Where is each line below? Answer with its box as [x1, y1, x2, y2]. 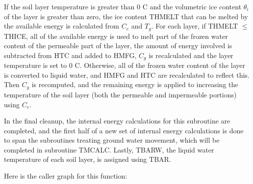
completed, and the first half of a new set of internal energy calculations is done [4, 125, 244, 135]
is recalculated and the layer [149, 50, 233, 60]
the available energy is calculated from [4, 21, 120, 31]
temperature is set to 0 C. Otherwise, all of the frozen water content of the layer [4, 60, 245, 70]
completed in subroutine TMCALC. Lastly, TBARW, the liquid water [4, 144, 214, 154]
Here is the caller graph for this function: [4, 171, 127, 181]
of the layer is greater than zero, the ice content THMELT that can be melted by [4, 11, 248, 21]
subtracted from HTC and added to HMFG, [4, 50, 137, 60]
